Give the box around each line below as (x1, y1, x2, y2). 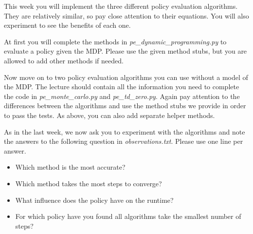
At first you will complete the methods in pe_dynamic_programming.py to (4, 36, 227, 46)
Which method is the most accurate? (15, 162, 126, 172)
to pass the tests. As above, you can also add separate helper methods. (4, 110, 215, 120)
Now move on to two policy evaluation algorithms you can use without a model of (4, 72, 248, 82)
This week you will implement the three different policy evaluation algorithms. (4, 1, 238, 11)
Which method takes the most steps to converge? (15, 178, 162, 188)
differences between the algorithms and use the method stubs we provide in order (4, 100, 246, 111)
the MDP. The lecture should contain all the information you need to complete (4, 81, 239, 92)
